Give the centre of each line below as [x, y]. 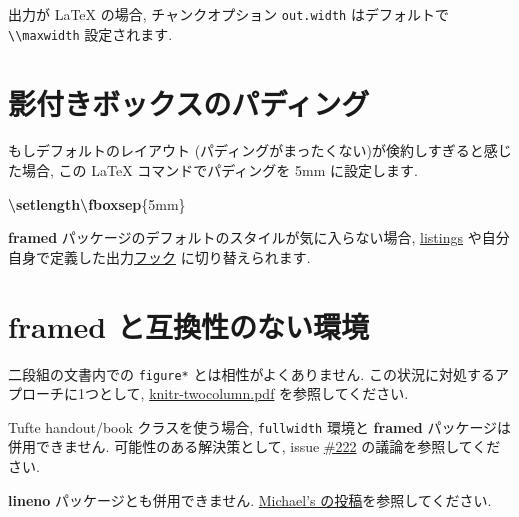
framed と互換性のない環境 [188, 325]
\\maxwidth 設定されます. [90, 33]
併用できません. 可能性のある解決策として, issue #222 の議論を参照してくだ [254, 446]
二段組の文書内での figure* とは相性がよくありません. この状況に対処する [251, 373]
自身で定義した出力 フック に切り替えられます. [159, 256]
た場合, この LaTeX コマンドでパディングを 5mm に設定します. [213, 170]
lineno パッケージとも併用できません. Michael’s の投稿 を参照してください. [250, 499]
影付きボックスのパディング [189, 102]
